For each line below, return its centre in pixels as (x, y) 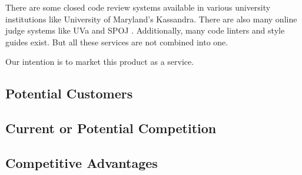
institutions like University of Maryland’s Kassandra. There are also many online (151, 19)
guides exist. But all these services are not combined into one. (117, 42)
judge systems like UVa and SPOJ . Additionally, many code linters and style (145, 30)
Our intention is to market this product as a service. (100, 62)
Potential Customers (69, 93)
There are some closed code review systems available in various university (138, 7)
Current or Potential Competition (111, 128)
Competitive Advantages (82, 162)
